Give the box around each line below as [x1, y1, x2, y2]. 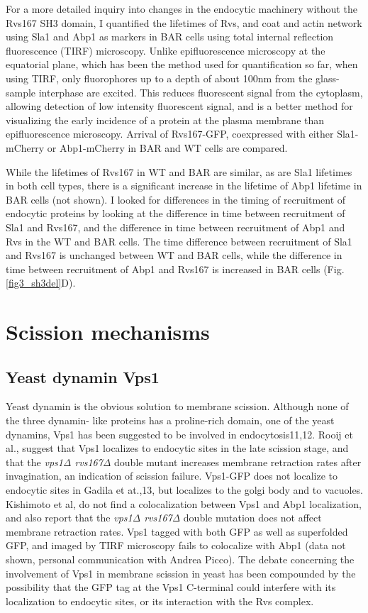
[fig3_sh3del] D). [6, 275, 76, 290]
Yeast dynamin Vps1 [6, 365, 160, 387]
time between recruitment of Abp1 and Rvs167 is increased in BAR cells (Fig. [6, 261, 345, 276]
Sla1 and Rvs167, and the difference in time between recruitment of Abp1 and [6, 219, 345, 234]
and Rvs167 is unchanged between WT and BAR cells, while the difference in [6, 248, 342, 263]
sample [6, 84, 36, 99]
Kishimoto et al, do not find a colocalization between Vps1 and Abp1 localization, [6, 496, 362, 511]
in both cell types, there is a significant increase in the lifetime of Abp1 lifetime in [6, 178, 362, 193]
